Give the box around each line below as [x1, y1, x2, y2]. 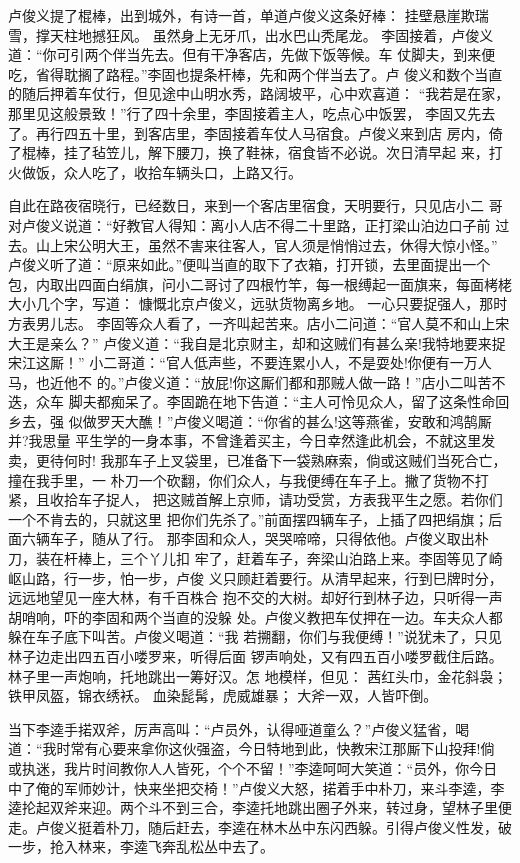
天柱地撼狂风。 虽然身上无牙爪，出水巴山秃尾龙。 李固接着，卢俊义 [49, 24, 494, 45]
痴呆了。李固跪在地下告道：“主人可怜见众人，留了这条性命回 [110, 391, 510, 412]
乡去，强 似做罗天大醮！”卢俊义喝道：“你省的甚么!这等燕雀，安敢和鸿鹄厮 [8, 410, 492, 431]
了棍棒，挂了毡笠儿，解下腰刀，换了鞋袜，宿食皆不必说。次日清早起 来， [8, 142, 489, 163]
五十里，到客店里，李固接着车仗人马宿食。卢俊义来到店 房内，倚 [77, 122, 503, 143]
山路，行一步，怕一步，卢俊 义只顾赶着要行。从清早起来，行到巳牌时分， [21, 567, 503, 588]
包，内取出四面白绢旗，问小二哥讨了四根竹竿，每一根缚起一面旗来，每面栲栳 [8, 273, 512, 294]
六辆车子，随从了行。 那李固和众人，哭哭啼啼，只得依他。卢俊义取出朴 [21, 528, 489, 549]
